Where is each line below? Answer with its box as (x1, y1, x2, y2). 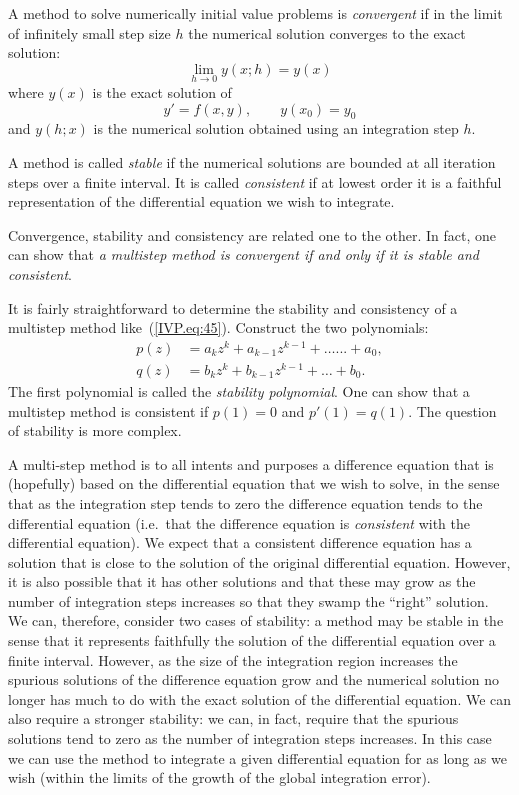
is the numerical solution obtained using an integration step (93, 118, 459, 139)
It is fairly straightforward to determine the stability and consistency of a (8, 297, 458, 318)
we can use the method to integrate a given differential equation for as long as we (8, 747, 507, 768)
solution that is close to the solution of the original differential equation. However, (8, 551, 511, 572)
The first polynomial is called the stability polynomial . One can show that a (8, 380, 470, 401)
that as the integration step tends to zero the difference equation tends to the (8, 492, 483, 513)
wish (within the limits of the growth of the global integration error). (8, 767, 431, 788)
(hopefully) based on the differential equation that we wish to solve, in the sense (8, 473, 500, 494)
